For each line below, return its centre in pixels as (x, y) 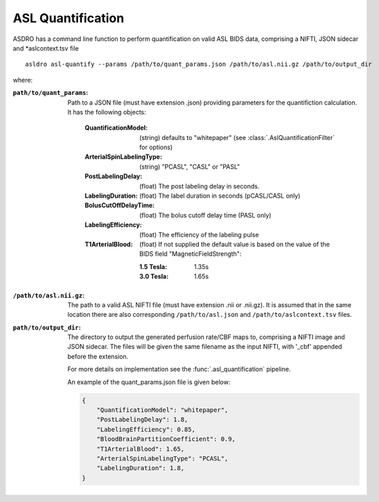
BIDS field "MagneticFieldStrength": (191, 254)
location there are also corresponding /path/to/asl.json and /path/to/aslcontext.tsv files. (210, 315)
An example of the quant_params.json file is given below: (149, 382)
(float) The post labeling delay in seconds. (200, 186)
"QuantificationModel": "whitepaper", (162, 410)
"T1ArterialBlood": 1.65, (141, 449)
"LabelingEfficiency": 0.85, (146, 429)
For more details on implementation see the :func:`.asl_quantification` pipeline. (179, 369)
